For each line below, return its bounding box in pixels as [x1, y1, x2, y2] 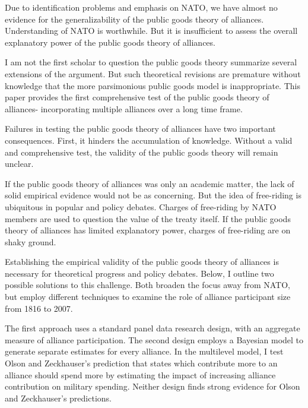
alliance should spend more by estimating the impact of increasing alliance [5, 368, 276, 381]
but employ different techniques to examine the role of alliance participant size [5, 290, 291, 303]
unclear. [5, 157, 34, 170]
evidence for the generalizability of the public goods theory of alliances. [5, 12, 264, 25]
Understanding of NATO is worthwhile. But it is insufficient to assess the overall [5, 24, 298, 37]
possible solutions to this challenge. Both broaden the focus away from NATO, [5, 279, 291, 291]
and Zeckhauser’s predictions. [5, 391, 112, 404]
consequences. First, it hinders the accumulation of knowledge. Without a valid [5, 134, 293, 146]
